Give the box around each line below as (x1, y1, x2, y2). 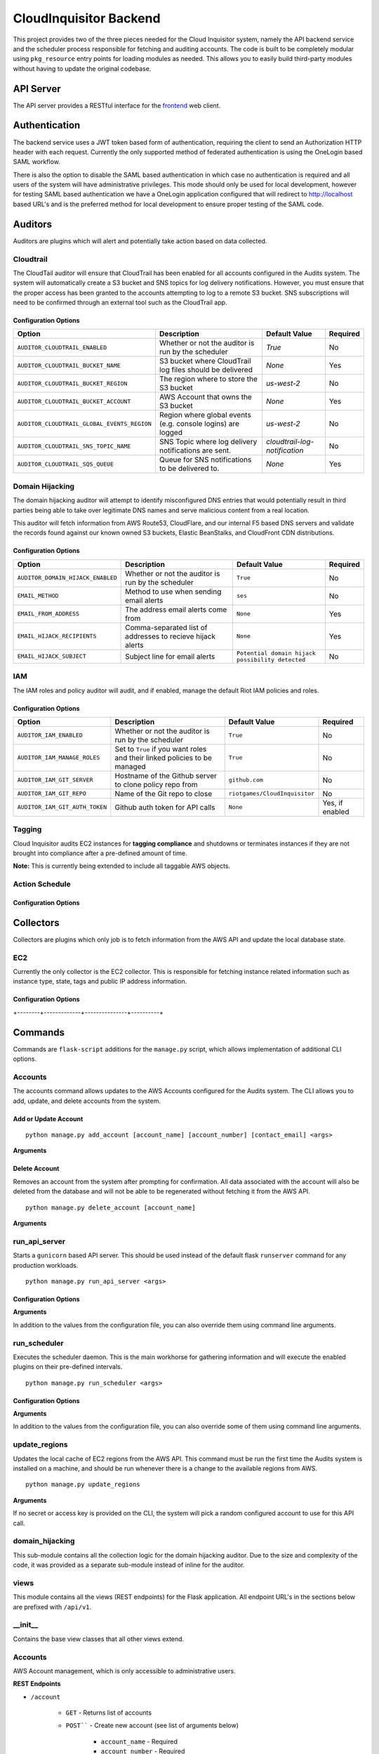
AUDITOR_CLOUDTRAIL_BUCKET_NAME (17, 361, 121, 369)
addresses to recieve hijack (125, 631, 215, 641)
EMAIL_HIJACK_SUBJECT (17, 652, 87, 660)
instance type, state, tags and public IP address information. (13, 977, 187, 986)
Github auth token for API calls (114, 802, 215, 812)
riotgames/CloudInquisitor (228, 790, 315, 798)
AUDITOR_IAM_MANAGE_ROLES (17, 754, 100, 761)
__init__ (13, 1620, 39, 1630)
